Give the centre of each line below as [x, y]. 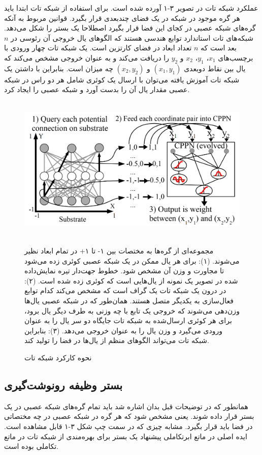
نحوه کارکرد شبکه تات [58, 358]
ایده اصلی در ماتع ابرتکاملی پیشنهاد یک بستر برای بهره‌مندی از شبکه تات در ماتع [126, 436]
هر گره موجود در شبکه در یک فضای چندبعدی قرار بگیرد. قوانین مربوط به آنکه [122, 18]
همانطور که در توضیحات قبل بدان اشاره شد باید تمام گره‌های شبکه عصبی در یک [126, 406]
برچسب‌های [236, 57]
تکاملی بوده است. [31, 446]
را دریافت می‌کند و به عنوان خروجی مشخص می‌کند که [87, 57]
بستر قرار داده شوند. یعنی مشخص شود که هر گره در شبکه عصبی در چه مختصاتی [129, 416]
